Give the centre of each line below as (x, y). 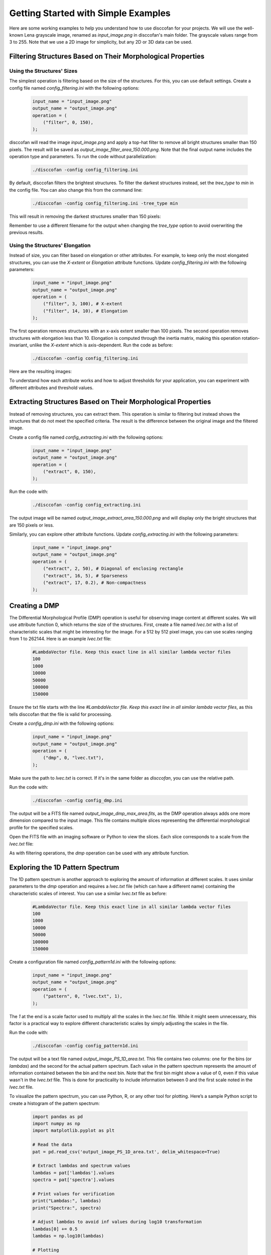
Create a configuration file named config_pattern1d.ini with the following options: (93, 962)
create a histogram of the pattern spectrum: (54, 1103)
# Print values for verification (74, 1194)
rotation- (251, 338)
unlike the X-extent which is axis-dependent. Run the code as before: (101, 345)
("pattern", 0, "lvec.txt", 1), (83, 996)
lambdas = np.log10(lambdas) (68, 1236)
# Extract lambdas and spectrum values (81, 1166)
